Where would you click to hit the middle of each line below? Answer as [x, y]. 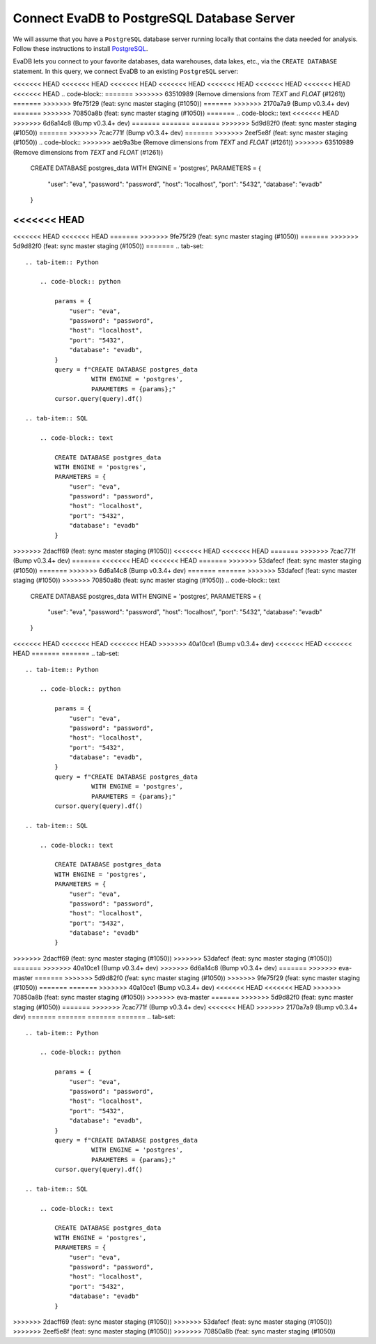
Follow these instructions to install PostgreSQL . [80, 48]
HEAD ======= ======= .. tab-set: [66, 654]
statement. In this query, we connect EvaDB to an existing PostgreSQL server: [126, 71]
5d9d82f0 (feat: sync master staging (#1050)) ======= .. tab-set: [108, 246]
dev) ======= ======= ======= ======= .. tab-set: [94, 1017]
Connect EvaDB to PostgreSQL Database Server [154, 18]
